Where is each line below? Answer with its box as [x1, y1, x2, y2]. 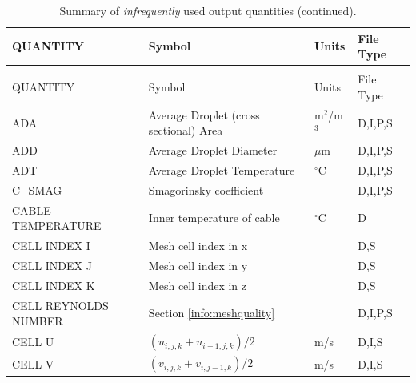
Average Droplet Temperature [148, 162, 295, 178]
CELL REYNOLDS [12, 296, 109, 313]
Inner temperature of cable [148, 209, 280, 226]
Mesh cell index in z [148, 276, 247, 293]
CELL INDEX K [12, 276, 95, 293]
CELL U [12, 333, 54, 350]
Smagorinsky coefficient [148, 181, 264, 198]
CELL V [12, 355, 54, 372]
